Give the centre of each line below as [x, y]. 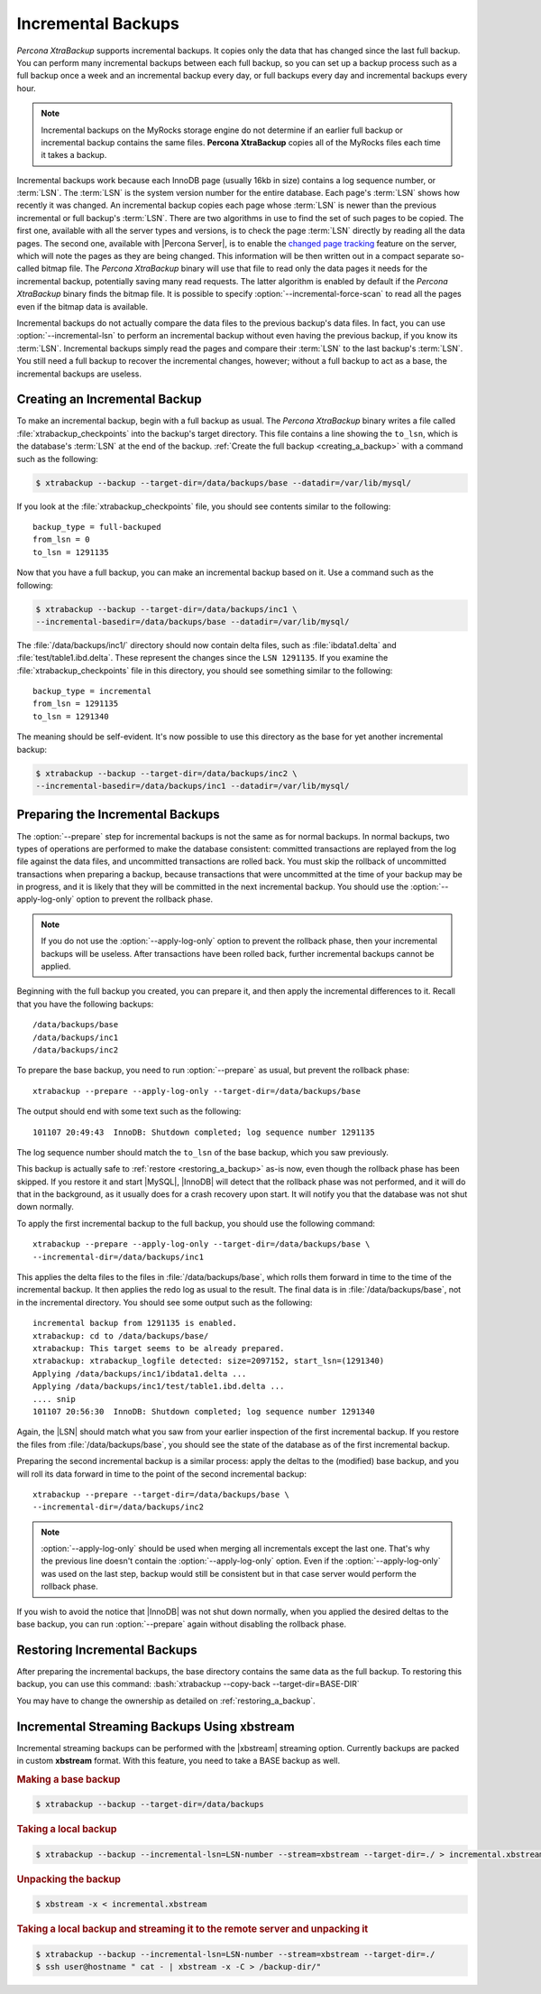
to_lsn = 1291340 [71, 716]
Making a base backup [69, 1779]
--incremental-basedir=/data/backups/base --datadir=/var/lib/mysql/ [193, 621]
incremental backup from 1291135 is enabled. [135, 1323]
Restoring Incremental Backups [107, 1650]
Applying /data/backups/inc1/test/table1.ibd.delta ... [159, 1387]
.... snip [54, 1399]
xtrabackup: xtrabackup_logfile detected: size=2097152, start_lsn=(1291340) [209, 1361]
